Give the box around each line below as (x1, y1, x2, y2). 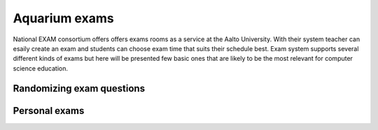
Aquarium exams (13, 10, 115, 26)
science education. (13, 64, 68, 73)
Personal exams (13, 105, 85, 117)
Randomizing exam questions (13, 82, 146, 94)
